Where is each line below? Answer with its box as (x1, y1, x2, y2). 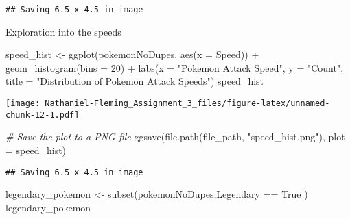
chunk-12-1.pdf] (5, 109, 80, 120)
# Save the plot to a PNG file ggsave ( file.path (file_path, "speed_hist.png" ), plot (5, 129, 345, 144)
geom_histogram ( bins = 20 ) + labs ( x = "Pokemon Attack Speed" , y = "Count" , (5, 60, 344, 75)
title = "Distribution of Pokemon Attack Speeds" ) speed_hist (5, 74, 264, 88)
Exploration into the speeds (5, 24, 121, 38)
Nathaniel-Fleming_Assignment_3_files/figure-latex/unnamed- (45, 99, 330, 109)
